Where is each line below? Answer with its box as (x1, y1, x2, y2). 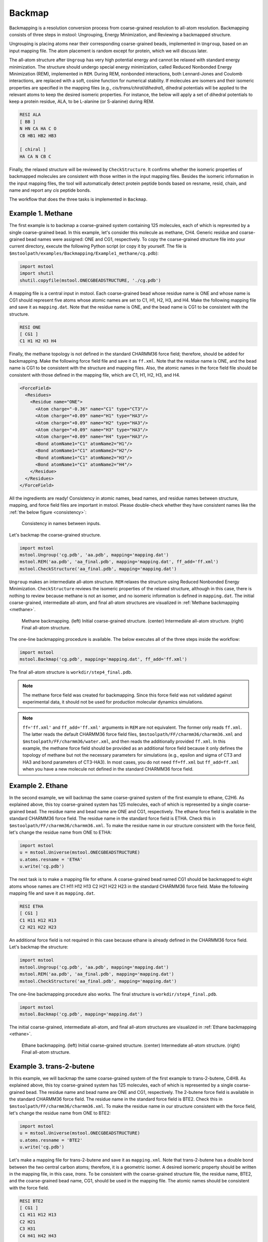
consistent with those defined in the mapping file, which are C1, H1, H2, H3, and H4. (9, 372, 181, 378)
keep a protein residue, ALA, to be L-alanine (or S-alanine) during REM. (9, 98, 155, 104)
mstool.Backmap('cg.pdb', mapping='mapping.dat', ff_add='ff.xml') (19, 656, 188, 662)
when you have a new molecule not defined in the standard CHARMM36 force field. (22, 766, 194, 772)
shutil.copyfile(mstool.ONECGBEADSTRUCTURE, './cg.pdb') (19, 277, 161, 283)
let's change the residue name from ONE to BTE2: (9, 1110, 111, 1116)
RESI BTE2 (19, 1198, 44, 1204)
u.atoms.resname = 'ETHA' (19, 856, 83, 862)
